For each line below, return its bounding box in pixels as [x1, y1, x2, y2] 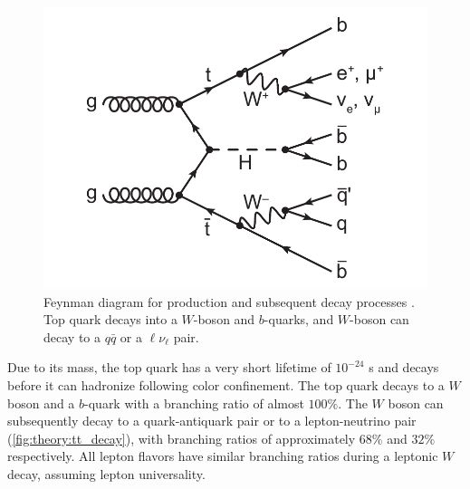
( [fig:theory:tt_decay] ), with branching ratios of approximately [7, 428, 356, 447]
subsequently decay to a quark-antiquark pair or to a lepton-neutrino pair [7, 411, 417, 430]
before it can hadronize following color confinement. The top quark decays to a [7, 375, 445, 394]
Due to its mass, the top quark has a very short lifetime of [7, 358, 331, 377]
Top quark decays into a [43, 310, 177, 329]
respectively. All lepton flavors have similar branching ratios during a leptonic [7, 446, 438, 465]
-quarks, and [264, 310, 334, 329]
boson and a [7, 393, 75, 412]
